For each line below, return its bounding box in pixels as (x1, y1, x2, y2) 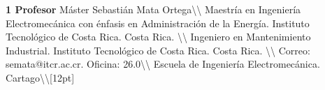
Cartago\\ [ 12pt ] (6, 70, 75, 84)
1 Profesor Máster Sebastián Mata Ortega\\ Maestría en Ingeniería (6, 2, 301, 16)
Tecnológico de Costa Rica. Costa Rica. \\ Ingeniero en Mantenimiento (6, 29, 311, 44)
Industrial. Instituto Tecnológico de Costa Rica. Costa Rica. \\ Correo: (6, 43, 310, 57)
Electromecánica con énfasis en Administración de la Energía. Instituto (6, 15, 310, 30)
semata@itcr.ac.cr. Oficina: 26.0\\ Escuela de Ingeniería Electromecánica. (6, 57, 320, 71)
